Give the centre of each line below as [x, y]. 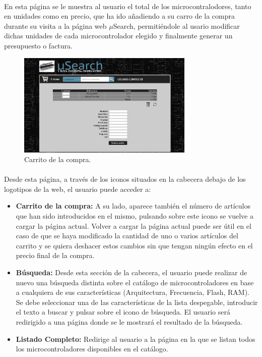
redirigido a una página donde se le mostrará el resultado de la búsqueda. [129, 322]
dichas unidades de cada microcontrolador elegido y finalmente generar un [118, 36]
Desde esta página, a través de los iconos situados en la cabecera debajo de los [125, 179]
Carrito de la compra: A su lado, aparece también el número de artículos [133, 206]
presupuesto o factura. [38, 45]
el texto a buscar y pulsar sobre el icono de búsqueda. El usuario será [123, 312]
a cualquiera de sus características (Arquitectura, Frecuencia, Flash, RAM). [133, 292]
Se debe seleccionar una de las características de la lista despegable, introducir [137, 302]
